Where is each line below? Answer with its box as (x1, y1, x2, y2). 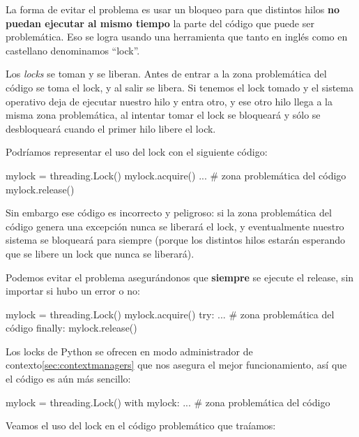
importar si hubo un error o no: (6, 283, 140, 298)
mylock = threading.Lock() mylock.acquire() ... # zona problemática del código (6, 168, 346, 182)
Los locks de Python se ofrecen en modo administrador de (6, 343, 253, 358)
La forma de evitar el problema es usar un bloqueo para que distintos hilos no (6, 2, 339, 16)
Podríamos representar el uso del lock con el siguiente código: (6, 145, 268, 159)
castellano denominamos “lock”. (6, 43, 140, 57)
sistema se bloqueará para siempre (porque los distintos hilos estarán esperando (6, 232, 346, 247)
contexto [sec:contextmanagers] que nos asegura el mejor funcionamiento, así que (6, 357, 347, 372)
